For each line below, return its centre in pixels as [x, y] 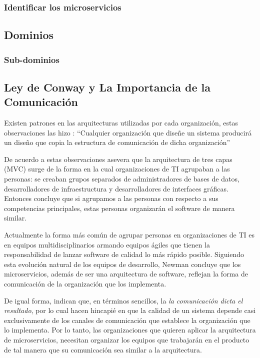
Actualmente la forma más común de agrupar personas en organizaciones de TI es [129, 234]
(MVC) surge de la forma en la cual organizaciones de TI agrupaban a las [117, 169]
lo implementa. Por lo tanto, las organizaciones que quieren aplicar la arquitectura [130, 330]
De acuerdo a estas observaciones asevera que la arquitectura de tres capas [118, 159]
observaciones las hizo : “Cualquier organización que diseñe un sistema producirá [128, 132]
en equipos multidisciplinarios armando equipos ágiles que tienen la [107, 244]
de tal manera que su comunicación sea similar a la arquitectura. [103, 349]
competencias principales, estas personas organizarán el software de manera [119, 208]
